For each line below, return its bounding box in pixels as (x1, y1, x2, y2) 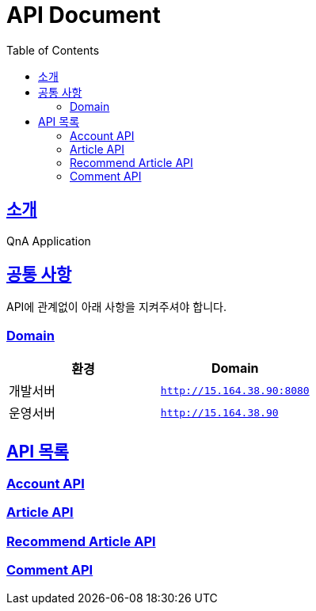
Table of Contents (6, 43, 100, 57)
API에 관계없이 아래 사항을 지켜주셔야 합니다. (6, 300, 227, 314)
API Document (6, 2, 161, 28)
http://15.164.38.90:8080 (160, 384, 310, 397)
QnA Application (6, 233, 91, 248)
